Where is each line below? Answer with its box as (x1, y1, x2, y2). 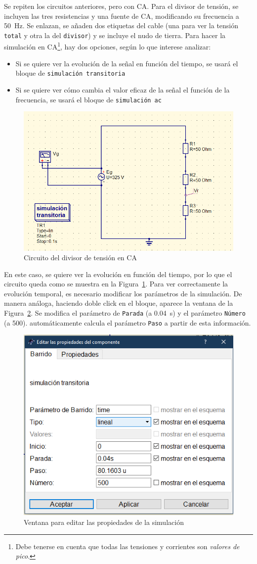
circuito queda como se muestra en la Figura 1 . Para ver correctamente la (4, 279, 228, 289)
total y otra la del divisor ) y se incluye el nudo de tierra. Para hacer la (4, 30, 226, 40)
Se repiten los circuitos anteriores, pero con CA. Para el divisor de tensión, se (4, 1, 239, 11)
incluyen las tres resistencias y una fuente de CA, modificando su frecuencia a (4, 10, 239, 21)
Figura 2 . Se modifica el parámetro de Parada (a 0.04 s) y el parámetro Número (4, 308, 246, 318)
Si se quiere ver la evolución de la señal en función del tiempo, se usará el (15, 58, 238, 68)
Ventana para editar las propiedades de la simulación (24, 517, 184, 527)
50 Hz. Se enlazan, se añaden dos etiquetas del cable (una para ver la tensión (4, 20, 239, 31)
